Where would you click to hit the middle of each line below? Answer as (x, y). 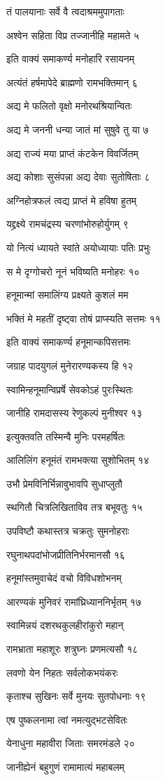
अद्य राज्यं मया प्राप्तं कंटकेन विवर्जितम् (72, 153)
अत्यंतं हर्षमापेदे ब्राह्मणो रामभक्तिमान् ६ (72, 82)
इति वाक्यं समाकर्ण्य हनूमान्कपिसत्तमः (69, 342)
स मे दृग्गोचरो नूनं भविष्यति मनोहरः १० (73, 271)
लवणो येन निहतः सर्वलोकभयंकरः (62, 672)
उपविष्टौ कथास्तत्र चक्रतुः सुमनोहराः (68, 531)
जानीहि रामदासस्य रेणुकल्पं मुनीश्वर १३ (74, 413)
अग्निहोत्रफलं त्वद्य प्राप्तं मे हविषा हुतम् (72, 200)
